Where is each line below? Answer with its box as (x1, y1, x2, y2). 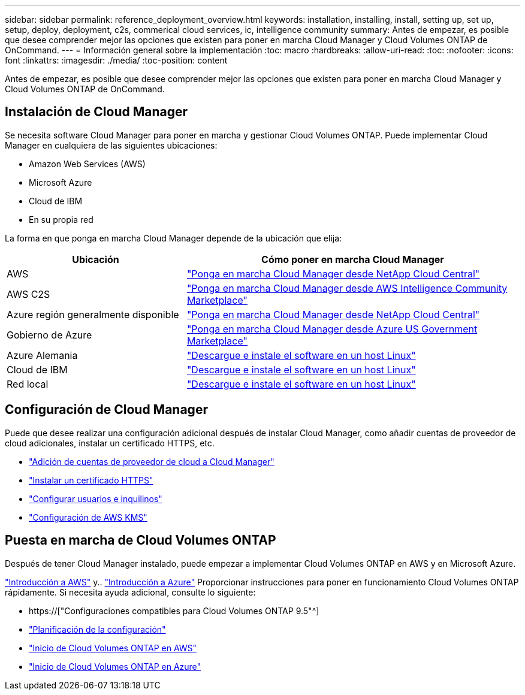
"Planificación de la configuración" (29, 624, 166, 634)
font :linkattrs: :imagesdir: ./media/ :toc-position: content (5, 55, 228, 65)
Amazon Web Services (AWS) (29, 158, 146, 169)
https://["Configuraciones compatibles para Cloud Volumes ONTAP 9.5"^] (29, 605, 319, 616)
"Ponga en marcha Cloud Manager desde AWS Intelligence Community (186, 282, 508, 294)
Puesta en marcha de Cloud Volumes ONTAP (5, 533, 276, 548)
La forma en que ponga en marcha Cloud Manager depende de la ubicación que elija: (5, 232, 342, 243)
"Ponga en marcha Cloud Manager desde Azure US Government (186, 322, 478, 335)
